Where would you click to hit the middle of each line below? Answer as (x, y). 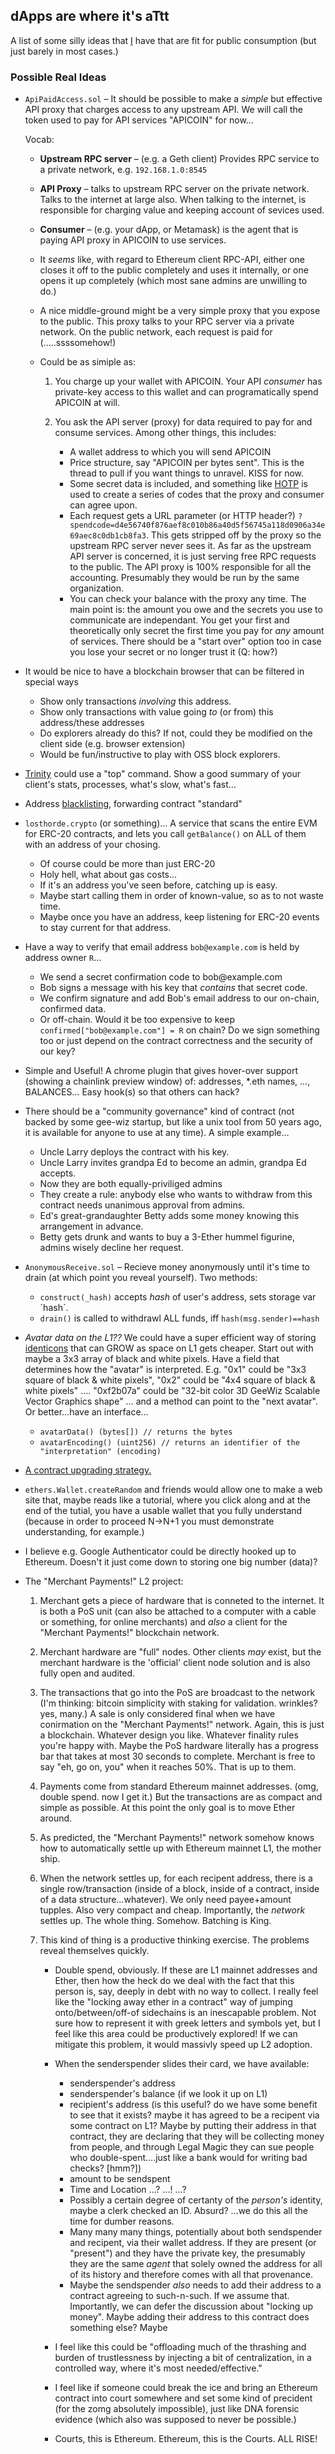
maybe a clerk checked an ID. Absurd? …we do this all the (189, 2211)
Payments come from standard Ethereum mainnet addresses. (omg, (179, 1786)
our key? (57, 1051)
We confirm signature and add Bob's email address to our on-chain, (179, 998)
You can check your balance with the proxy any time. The (188, 599)
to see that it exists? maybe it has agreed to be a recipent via (194, 2115)
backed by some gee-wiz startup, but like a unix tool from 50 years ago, (173, 1122)
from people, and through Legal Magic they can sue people (192, 2147)
